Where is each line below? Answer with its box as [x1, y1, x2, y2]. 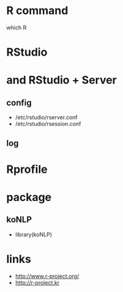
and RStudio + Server [6, 73, 117, 87]
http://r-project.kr [15, 279, 60, 286]
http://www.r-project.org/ [15, 272, 80, 280]
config [6, 97, 32, 108]
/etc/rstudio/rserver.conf [15, 114, 78, 121]
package [6, 190, 52, 204]
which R [6, 24, 27, 31]
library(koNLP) [15, 230, 53, 238]
